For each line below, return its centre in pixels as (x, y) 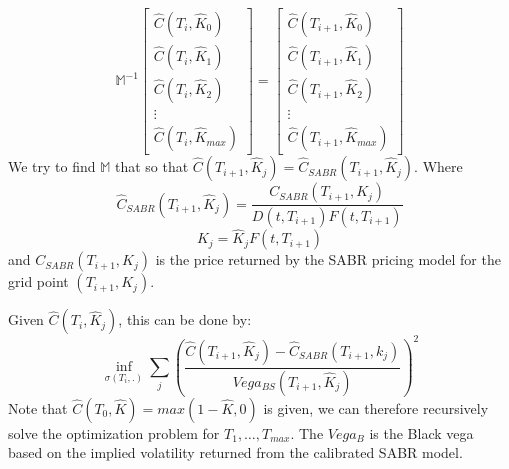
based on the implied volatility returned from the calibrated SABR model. (235, 452)
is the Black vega (421, 432)
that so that (151, 166)
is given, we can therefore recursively (376, 407)
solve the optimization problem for (114, 432)
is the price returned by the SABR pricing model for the (328, 259)
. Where (438, 166)
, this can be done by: (185, 319)
